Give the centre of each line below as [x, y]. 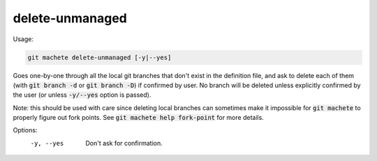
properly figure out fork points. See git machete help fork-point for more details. [139, 118]
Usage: [23, 39]
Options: [25, 130]
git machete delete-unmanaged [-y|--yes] [99, 57]
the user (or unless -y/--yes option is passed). [82, 95]
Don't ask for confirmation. [124, 143]
